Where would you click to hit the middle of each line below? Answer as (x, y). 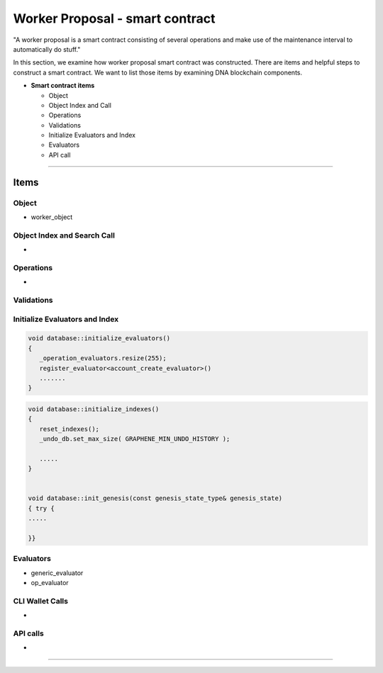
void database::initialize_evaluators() (99, 338)
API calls (28, 633)
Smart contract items (63, 86)
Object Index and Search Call (64, 235)
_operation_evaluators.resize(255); (103, 358)
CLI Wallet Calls (41, 601)
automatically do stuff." (47, 49)
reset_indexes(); (69, 429)
